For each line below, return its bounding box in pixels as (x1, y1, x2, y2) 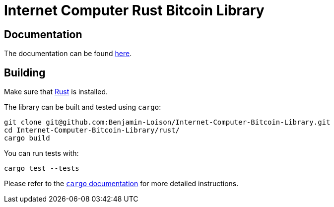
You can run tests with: (4, 149, 79, 158)
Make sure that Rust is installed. (4, 87, 108, 96)
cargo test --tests (4, 164, 79, 173)
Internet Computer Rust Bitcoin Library (4, 2, 265, 19)
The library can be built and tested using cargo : (4, 103, 161, 112)
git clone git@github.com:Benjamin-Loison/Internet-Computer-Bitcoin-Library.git (4, 118, 331, 127)
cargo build (4, 134, 50, 142)
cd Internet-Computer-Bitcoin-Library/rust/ (4, 126, 180, 135)
